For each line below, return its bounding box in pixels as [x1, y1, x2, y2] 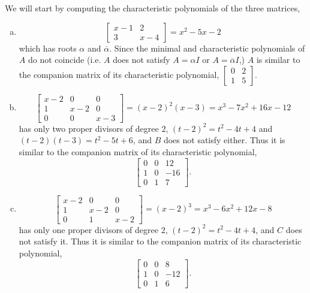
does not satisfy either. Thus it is [163, 134, 285, 146]
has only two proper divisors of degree [19, 122, 159, 134]
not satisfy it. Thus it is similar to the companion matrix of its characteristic [19, 235, 302, 247]
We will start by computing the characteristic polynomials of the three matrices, [5, 2, 300, 14]
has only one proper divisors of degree [19, 223, 158, 235]
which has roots [19, 41, 77, 54]
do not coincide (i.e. [28, 53, 101, 66]
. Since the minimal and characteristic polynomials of [109, 41, 305, 54]
